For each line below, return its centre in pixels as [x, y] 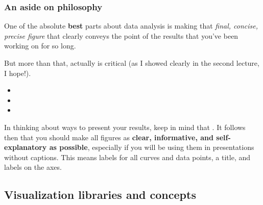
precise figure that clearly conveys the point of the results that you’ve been [121, 35]
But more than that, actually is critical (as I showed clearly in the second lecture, [132, 63]
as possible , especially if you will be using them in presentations [152, 147]
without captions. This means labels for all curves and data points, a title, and [127, 157]
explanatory [26, 147]
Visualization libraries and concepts [100, 195]
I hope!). [18, 73]
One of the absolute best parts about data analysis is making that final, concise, [131, 26]
